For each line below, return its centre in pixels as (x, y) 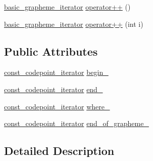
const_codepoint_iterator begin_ (56, 72)
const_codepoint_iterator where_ (57, 106)
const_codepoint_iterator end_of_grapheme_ (76, 123)
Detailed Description (59, 151)
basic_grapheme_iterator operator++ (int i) (74, 24)
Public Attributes (51, 51)
